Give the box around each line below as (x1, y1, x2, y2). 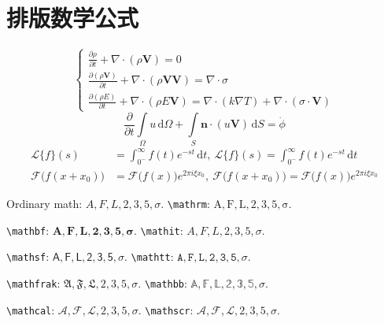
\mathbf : (6, 221, 50, 238)
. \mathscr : (138, 301, 194, 317)
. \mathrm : (161, 195, 210, 211)
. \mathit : (134, 221, 183, 238)
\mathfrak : (6, 274, 61, 291)
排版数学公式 (6, 2, 139, 34)
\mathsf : (6, 248, 50, 265)
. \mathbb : (138, 274, 187, 291)
